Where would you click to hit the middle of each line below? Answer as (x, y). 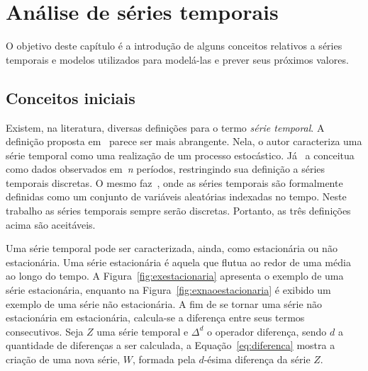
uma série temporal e (143, 331)
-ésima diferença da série (257, 359)
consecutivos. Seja (45, 331)
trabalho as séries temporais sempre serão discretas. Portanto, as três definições (178, 211)
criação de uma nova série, (63, 359)
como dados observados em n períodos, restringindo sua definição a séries (166, 169)
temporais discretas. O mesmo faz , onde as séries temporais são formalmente (174, 182)
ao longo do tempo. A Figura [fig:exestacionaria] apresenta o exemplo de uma (175, 276)
